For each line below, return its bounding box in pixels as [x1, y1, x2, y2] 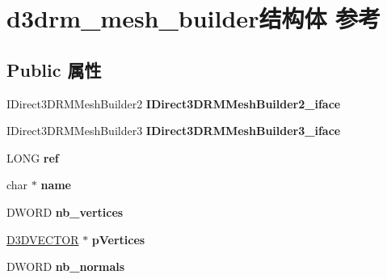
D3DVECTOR [6, 230, 79, 247]
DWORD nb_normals [6, 258, 125, 275]
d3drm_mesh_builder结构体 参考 [6, 2, 381, 35]
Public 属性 [6, 57, 102, 82]
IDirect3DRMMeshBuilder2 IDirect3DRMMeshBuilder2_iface [6, 95, 341, 112]
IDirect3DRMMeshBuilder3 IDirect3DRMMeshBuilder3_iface [6, 122, 341, 139]
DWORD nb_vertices [6, 203, 124, 220]
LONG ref [6, 149, 59, 166]
